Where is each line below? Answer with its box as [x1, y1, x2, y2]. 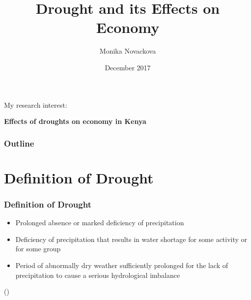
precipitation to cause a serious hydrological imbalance [15, 270, 180, 280]
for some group [15, 243, 61, 254]
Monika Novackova [99, 46, 156, 56]
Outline [4, 137, 34, 149]
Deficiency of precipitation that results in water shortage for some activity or [15, 234, 248, 244]
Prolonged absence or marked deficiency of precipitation [15, 217, 184, 228]
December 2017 [105, 62, 151, 72]
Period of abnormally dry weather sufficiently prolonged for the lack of [15, 260, 228, 270]
